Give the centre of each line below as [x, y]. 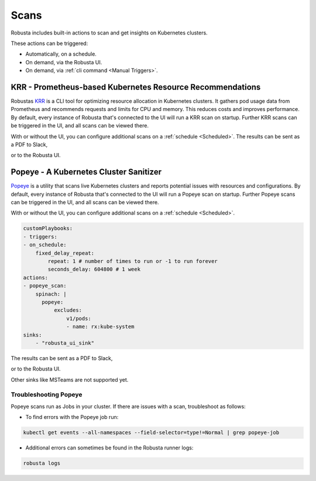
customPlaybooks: [48, 229]
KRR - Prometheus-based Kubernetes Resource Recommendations [136, 87]
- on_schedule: [45, 245]
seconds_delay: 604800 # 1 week [94, 269]
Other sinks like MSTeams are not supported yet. [70, 379]
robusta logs [42, 463]
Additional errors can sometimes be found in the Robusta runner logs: [109, 448]
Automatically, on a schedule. [61, 54]
